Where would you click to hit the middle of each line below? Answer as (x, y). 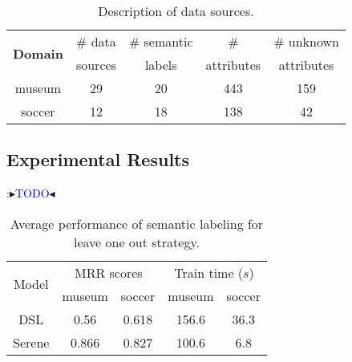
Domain (38, 53)
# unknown (306, 41)
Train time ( (209, 272)
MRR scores (108, 272)
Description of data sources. (176, 11)
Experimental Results (98, 159)
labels (161, 65)
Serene (31, 342)
